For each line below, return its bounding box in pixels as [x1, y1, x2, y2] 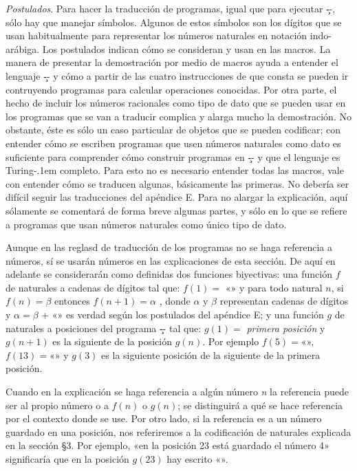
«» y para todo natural [225, 280, 323, 294]
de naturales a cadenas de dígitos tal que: [6, 280, 180, 294]
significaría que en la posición [6, 452, 129, 465]
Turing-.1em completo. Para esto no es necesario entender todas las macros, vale [6, 163, 344, 177]
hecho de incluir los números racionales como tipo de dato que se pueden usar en [6, 96, 346, 110]
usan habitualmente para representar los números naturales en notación [6, 28, 307, 43]
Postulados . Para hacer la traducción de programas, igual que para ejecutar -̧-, [6, 1, 336, 15]
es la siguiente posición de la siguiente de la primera [101, 347, 321, 362]
